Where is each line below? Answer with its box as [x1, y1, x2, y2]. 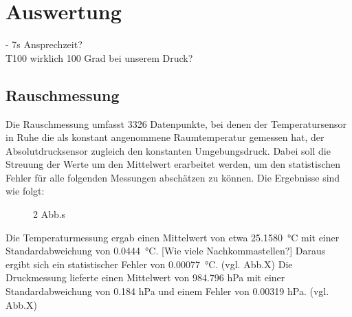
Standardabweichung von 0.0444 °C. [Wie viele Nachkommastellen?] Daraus [5, 243, 326, 258]
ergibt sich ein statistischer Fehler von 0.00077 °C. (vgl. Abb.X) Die [5, 256, 293, 271]
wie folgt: [5, 184, 45, 198]
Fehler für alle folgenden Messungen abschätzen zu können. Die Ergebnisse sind [5, 170, 340, 184]
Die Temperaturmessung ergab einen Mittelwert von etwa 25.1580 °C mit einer [5, 230, 340, 244]
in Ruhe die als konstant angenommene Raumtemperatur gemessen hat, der [5, 130, 324, 144]
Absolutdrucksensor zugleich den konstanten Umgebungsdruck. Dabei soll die [5, 143, 331, 157]
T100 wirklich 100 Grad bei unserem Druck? [5, 50, 193, 65]
